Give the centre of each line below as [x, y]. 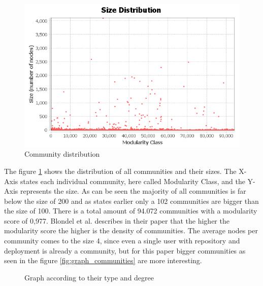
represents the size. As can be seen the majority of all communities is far [133, 191]
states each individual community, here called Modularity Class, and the [133, 181]
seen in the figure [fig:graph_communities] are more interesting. [103, 260]
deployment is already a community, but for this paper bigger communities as [125, 250]
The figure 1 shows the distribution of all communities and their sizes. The [120, 171]
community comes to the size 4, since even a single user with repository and [122, 241]
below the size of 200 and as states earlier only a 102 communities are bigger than [131, 201]
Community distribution [62, 154]
